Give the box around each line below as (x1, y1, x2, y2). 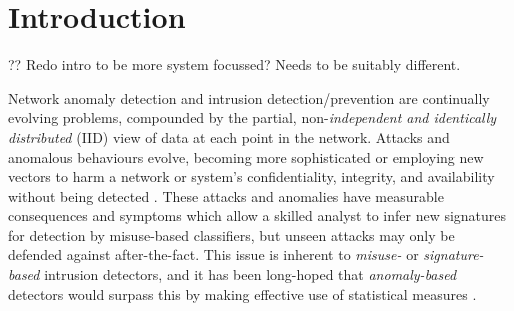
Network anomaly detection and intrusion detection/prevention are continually (8, 87, 490, 108)
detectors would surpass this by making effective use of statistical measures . (8, 283, 477, 304)
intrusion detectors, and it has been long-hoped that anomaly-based (44, 264, 457, 285)
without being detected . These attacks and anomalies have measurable (8, 185, 444, 206)
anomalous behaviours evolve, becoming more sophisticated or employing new (8, 146, 484, 167)
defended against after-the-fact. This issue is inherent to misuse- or (8, 244, 419, 265)
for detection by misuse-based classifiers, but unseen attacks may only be (8, 224, 455, 245)
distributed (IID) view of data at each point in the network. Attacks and (8, 126, 450, 147)
